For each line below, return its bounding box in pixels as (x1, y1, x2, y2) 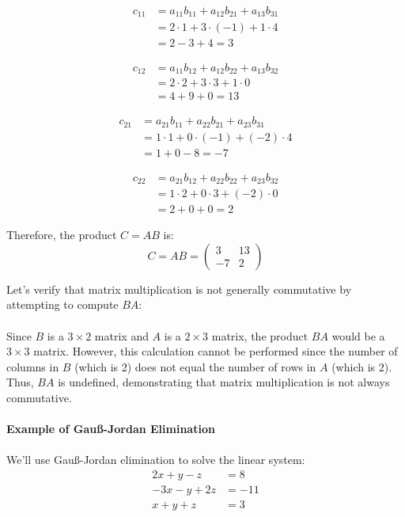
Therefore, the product (6, 226, 117, 243)
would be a (331, 327, 385, 344)
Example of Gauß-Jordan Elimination (6, 420, 215, 437)
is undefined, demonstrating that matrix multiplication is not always (58, 374, 390, 390)
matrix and (94, 327, 149, 344)
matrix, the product (211, 327, 308, 344)
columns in (6, 358, 59, 374)
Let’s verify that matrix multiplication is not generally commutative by (6, 280, 352, 297)
